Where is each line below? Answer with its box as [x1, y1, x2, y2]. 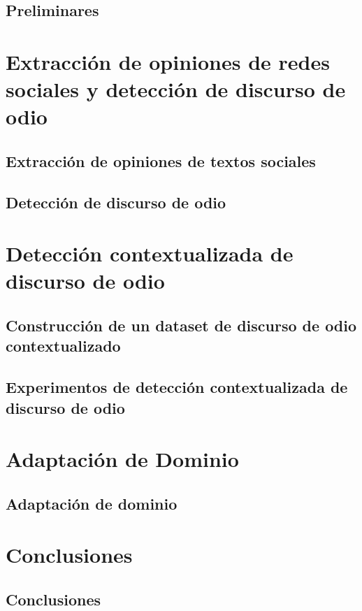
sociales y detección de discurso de [6, 75, 346, 103]
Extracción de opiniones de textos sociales [6, 150, 316, 171]
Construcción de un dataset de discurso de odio [6, 315, 357, 336]
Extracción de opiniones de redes [6, 47, 330, 76]
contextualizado [6, 335, 121, 357]
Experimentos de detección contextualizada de [6, 376, 348, 398]
